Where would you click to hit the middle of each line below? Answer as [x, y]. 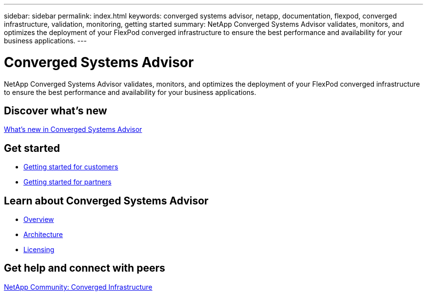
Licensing [39, 250]
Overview [39, 220]
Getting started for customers [71, 167]
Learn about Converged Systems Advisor [106, 201]
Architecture [43, 235]
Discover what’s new [56, 111]
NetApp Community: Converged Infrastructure [78, 287]
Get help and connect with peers [85, 268]
